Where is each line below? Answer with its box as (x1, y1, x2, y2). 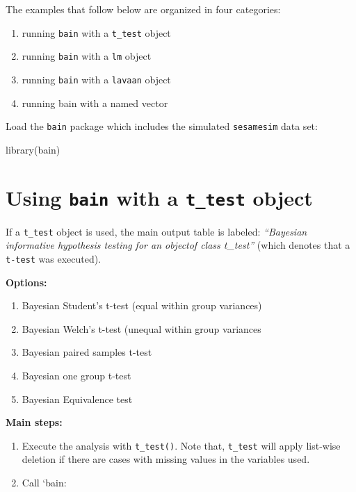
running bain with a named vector (22, 95, 168, 110)
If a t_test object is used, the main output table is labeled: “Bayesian (6, 224, 307, 238)
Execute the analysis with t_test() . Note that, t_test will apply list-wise (22, 438, 341, 452)
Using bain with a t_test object (6, 183, 313, 211)
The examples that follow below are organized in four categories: (6, 2, 281, 16)
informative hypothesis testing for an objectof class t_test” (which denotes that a (6, 238, 350, 252)
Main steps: (6, 415, 63, 429)
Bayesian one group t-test (22, 368, 131, 382)
